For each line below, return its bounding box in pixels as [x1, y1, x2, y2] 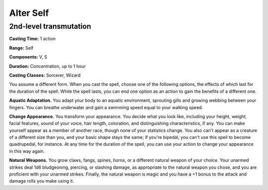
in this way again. [9, 148, 45, 154]
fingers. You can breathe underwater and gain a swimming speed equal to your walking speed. [9, 104, 203, 110]
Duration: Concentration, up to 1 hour [9, 63, 86, 69]
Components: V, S [9, 54, 47, 60]
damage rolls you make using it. [9, 178, 74, 184]
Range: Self [9, 45, 34, 51]
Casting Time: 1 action [9, 36, 56, 42]
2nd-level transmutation [9, 22, 91, 31]
